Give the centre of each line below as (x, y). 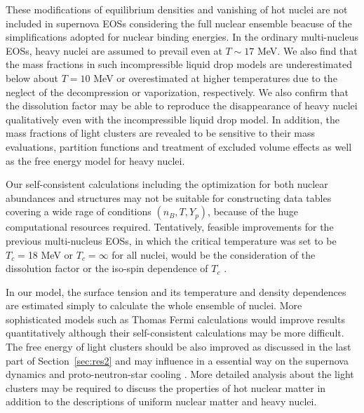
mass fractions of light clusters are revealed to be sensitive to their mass (161, 133)
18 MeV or (50, 254)
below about (32, 77)
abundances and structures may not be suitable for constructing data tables (169, 197)
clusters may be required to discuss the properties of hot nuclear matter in (166, 387)
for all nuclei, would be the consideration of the (214, 254)
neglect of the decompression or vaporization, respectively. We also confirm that (177, 92)
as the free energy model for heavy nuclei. (95, 160)
